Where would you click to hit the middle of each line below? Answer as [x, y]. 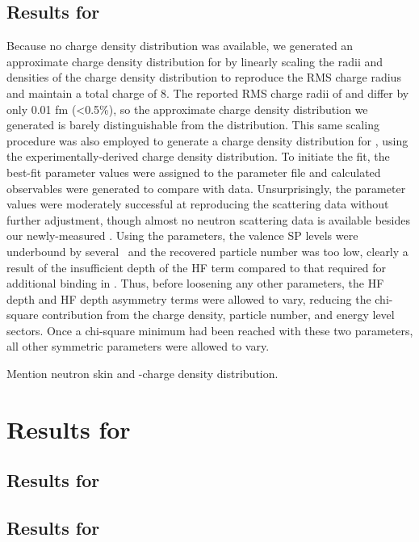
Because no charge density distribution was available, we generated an [180, 46]
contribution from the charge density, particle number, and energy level [218, 315]
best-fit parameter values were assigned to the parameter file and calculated [194, 172]
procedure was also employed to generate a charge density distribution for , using [207, 140]
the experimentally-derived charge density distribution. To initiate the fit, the [198, 156]
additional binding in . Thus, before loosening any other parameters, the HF [195, 283]
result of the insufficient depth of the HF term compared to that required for [196, 267]
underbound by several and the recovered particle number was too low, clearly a [207, 251]
